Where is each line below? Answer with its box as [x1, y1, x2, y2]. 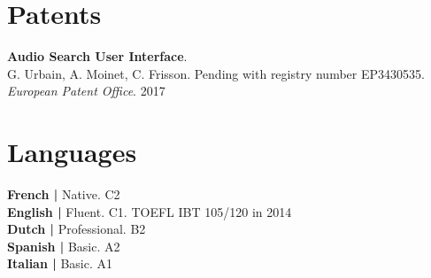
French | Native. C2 [7, 185, 120, 204]
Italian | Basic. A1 [7, 254, 112, 273]
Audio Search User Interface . [7, 47, 188, 66]
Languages [7, 134, 137, 170]
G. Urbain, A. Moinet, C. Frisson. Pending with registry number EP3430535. [7, 64, 425, 82]
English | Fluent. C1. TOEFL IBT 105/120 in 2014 [7, 202, 292, 220]
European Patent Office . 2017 [7, 81, 165, 100]
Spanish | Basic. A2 [7, 236, 120, 255]
